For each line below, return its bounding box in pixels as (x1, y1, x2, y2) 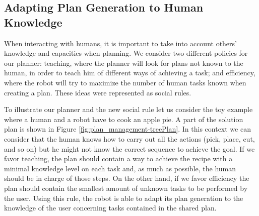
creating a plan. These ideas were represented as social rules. (4, 87, 191, 97)
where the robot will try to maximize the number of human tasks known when (4, 77, 246, 87)
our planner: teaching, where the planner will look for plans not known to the (4, 57, 243, 68)
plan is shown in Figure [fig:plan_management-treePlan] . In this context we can (4, 124, 251, 134)
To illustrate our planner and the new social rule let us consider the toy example (4, 104, 253, 115)
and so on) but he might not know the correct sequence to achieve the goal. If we (4, 143, 255, 154)
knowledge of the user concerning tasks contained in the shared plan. (4, 202, 217, 213)
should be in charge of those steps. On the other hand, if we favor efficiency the (4, 173, 249, 183)
